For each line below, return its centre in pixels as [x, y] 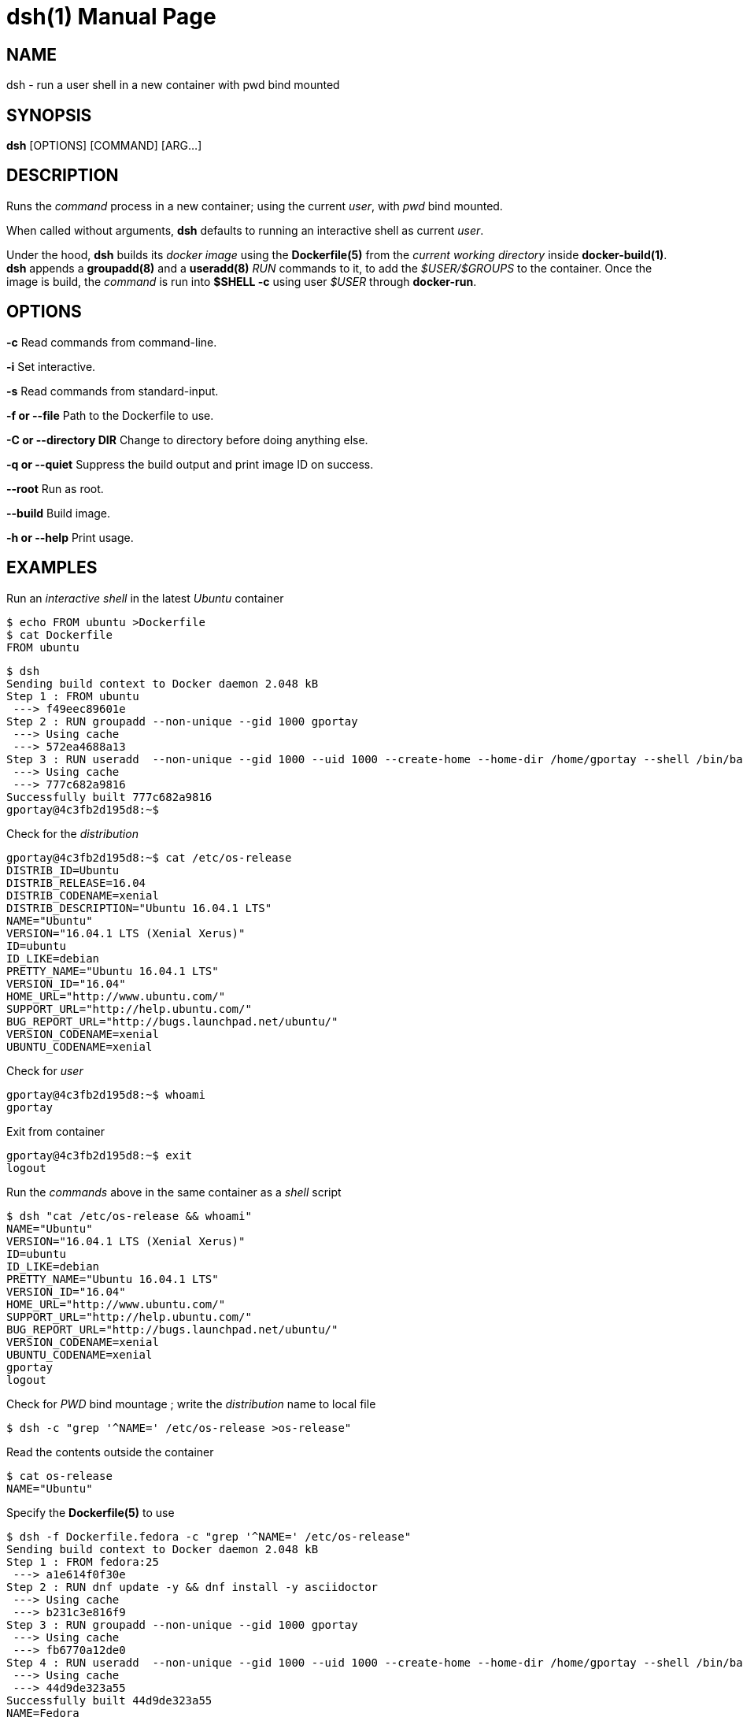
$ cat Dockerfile [59, 634]
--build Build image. [59, 513]
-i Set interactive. [51, 366]
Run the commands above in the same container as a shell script [174, 1192]
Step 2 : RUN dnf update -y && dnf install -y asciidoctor [192, 1587]
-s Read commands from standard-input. [113, 391]
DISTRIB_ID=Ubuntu [63, 870]
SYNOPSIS [49, 115]
